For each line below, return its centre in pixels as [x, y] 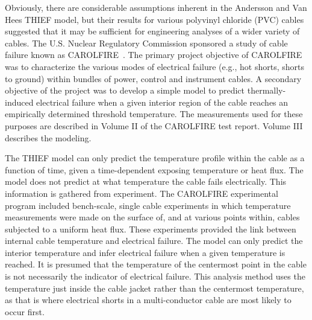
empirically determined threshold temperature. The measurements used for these [154, 114]
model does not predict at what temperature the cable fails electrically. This [146, 181]
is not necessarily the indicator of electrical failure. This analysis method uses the [155, 276]
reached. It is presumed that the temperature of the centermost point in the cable [156, 264]
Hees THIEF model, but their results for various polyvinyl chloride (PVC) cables [154, 19]
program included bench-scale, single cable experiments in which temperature [148, 205]
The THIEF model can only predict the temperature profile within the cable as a [155, 158]
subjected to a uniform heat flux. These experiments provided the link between [151, 229]
